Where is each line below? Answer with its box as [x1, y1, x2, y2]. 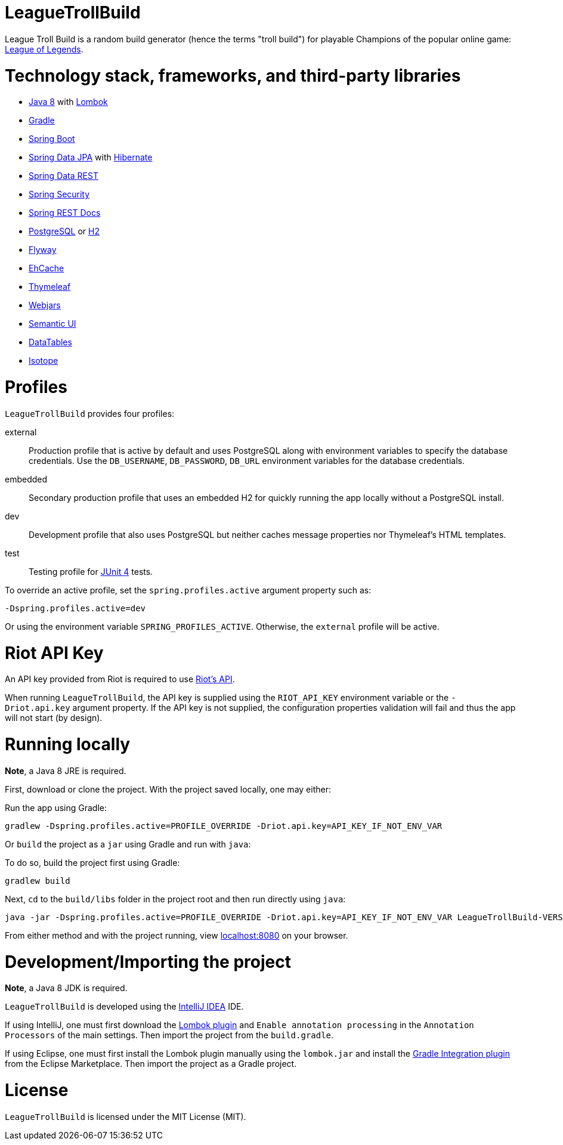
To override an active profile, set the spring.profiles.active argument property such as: [5, 584, 372, 595]
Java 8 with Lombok [29, 97, 108, 107]
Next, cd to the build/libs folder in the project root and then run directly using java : [5, 893, 346, 904]
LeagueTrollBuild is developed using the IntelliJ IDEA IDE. [5, 1001, 244, 1012]
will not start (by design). [5, 713, 103, 723]
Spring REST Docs [29, 208, 101, 218]
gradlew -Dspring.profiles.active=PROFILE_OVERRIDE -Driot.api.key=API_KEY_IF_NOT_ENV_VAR [5, 821, 443, 831]
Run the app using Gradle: [5, 802, 107, 813]
